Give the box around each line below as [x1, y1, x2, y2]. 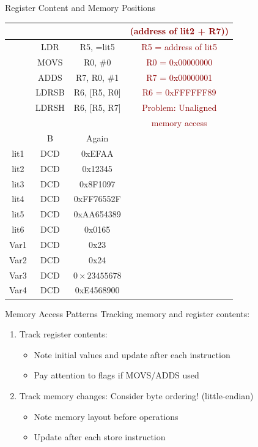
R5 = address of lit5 [141, 40, 218, 53]
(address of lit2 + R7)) [130, 24, 229, 37]
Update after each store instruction [34, 430, 166, 443]
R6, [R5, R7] [73, 101, 121, 114]
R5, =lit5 [79, 40, 115, 53]
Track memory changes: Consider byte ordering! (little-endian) [19, 389, 254, 402]
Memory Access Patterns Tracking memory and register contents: [5, 307, 250, 320]
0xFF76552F [73, 192, 121, 205]
